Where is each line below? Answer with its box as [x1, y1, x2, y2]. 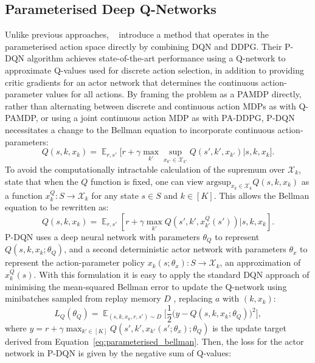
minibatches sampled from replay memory [5, 292, 161, 305]
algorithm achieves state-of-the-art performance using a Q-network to [27, 52, 286, 64]
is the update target [212, 321, 286, 334]
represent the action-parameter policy [5, 256, 145, 269]
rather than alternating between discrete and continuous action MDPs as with [5, 99, 296, 112]
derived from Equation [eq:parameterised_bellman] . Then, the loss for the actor [5, 334, 304, 347]
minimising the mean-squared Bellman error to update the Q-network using [5, 280, 287, 292]
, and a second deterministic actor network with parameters [64, 243, 286, 255]
